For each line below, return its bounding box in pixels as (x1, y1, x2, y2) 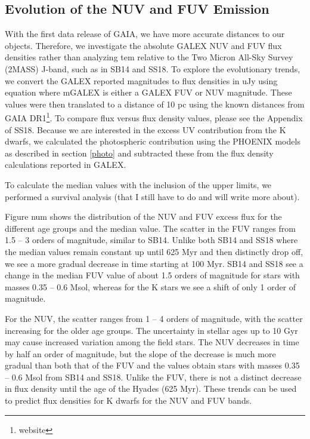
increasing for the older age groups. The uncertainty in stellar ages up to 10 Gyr (5, 324, 298, 336)
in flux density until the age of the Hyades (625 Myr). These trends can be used (5, 382, 297, 395)
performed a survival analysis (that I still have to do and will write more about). (5, 190, 300, 202)
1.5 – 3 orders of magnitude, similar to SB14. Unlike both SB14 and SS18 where (5, 234, 298, 246)
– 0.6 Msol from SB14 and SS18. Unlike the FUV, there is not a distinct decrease (5, 370, 302, 383)
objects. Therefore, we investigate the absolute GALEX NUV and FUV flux (5, 39, 282, 51)
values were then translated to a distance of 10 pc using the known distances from (5, 97, 305, 110)
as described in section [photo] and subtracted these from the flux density (5, 146, 274, 159)
